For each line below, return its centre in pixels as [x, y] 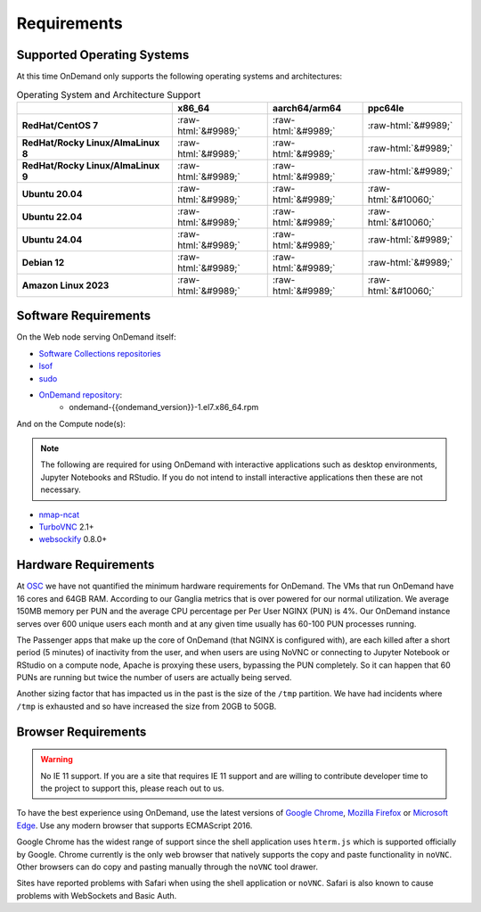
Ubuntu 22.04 [52, 217]
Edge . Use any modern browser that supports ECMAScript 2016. [135, 826]
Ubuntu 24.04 [52, 239]
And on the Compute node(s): [71, 423]
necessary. [61, 489]
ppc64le [386, 108]
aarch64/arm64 [307, 108]
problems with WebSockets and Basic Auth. [97, 895]
